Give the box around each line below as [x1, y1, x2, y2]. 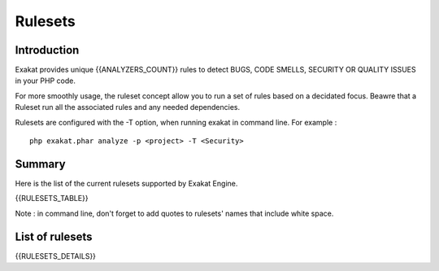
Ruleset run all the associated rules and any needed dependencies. [15, 103, 240, 112]
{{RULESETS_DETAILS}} [15, 251, 97, 260]
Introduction [15, 43, 80, 57]
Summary [15, 157, 66, 171]
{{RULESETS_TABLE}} [15, 194, 89, 203]
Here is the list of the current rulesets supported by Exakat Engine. [15, 178, 238, 188]
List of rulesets [15, 229, 93, 243]
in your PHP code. [15, 76, 76, 85]
